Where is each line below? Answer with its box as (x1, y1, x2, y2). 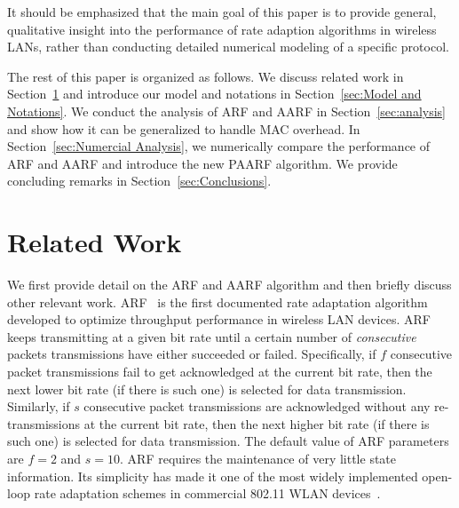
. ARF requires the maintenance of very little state (120, 449, 397, 467)
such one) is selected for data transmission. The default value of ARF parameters (7, 432, 449, 450)
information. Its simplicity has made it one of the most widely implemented (7, 466, 418, 485)
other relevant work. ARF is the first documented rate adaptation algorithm (7, 292, 428, 311)
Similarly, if (7, 397, 70, 416)
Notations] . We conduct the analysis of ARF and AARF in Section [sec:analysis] (7, 101, 446, 120)
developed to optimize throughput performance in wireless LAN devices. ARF (7, 310, 431, 329)
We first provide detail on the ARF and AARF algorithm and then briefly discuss (7, 275, 452, 294)
